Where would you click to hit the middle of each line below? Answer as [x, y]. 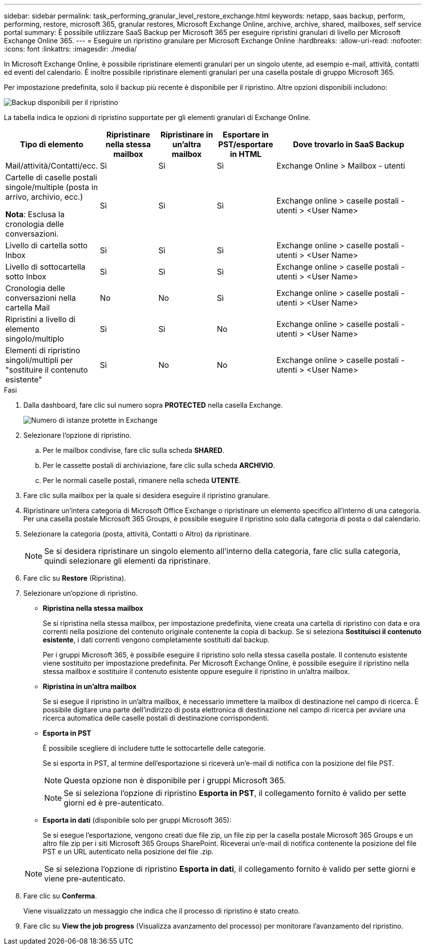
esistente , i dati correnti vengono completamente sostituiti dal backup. [156, 640]
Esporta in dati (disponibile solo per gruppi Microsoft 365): [137, 820]
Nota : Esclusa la [35, 214]
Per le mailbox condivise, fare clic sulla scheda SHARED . [134, 450]
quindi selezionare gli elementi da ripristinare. [127, 561]
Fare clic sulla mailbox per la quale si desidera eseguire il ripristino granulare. [147, 495]
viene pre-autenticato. [85, 879]
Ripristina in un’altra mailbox [90, 686]
